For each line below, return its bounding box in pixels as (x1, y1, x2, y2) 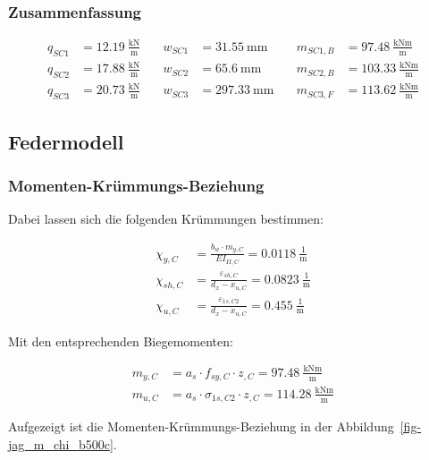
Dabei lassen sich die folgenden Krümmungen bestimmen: (8, 209, 324, 228)
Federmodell (8, 127, 124, 155)
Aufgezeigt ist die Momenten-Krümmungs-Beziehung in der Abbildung (8, 417, 394, 436)
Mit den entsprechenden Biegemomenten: (8, 331, 233, 350)
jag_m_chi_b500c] (8, 434, 114, 453)
